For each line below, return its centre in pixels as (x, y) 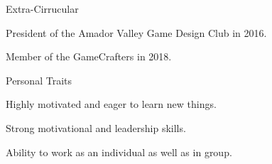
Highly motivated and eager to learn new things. (111, 104)
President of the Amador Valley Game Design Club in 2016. (136, 32)
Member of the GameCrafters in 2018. (89, 56)
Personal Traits (39, 80)
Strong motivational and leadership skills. (96, 127)
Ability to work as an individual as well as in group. (119, 152)
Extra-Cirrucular (42, 9)
